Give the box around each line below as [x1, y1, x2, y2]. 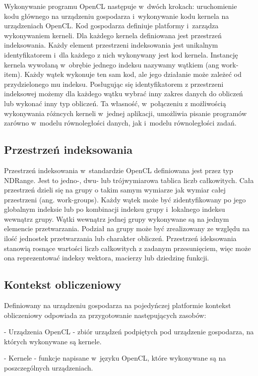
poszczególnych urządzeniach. [4, 363, 93, 373]
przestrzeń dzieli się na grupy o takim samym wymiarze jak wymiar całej [4, 185, 226, 195]
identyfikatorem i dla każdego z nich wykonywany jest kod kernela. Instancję [4, 49, 238, 60]
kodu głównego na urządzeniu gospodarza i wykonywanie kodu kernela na [4, 10, 229, 21]
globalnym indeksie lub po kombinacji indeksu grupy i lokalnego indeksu [4, 204, 225, 214]
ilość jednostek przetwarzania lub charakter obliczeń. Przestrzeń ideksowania [4, 233, 237, 244]
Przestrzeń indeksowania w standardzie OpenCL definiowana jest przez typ [4, 165, 233, 175]
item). [4, 69, 22, 79]
